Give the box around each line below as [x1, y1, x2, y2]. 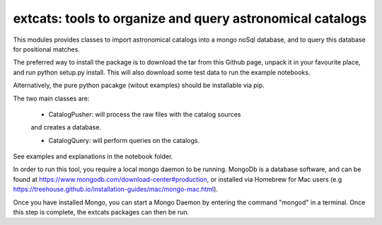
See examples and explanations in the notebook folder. [13, 152, 173, 161]
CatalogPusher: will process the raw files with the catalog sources [48, 110, 241, 118]
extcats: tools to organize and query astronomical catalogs [13, 11, 367, 26]
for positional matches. [13, 45, 81, 53]
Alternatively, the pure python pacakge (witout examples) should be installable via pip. [13, 81, 265, 90]
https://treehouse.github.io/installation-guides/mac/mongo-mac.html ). [13, 185, 219, 194]
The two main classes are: [13, 94, 90, 103]
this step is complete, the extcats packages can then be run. [13, 208, 190, 217]
